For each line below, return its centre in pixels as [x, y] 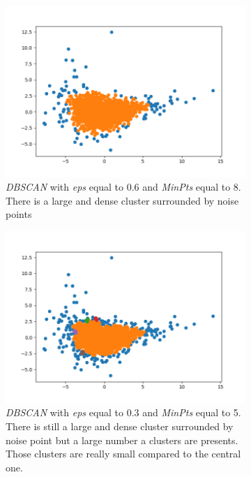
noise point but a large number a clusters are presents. [122, 440]
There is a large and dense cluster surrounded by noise [122, 200]
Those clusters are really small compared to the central [123, 454]
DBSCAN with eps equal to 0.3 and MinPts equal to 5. [123, 412]
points [19, 214]
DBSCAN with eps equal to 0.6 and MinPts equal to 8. [123, 187]
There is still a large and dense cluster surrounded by [120, 426]
